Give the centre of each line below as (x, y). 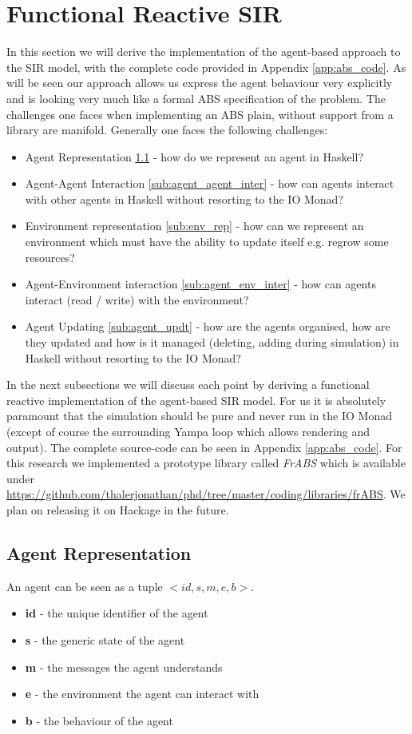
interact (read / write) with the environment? (137, 299)
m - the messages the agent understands (124, 667)
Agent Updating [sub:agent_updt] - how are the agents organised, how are (208, 326)
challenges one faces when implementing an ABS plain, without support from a (200, 114)
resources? (50, 257)
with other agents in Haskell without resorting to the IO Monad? (184, 198)
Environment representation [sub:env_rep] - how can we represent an (194, 226)
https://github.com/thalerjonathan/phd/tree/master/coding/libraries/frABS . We (206, 494)
